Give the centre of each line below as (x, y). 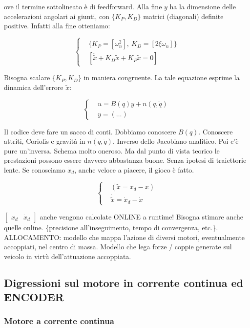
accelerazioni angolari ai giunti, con (57, 16)
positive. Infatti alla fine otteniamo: (57, 26)
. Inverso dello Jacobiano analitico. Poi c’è (176, 141)
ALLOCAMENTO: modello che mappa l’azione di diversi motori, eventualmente (125, 237)
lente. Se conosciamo (35, 169)
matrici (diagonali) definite (183, 16)
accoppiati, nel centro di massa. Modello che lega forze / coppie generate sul (118, 247)
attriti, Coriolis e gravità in (45, 141)
